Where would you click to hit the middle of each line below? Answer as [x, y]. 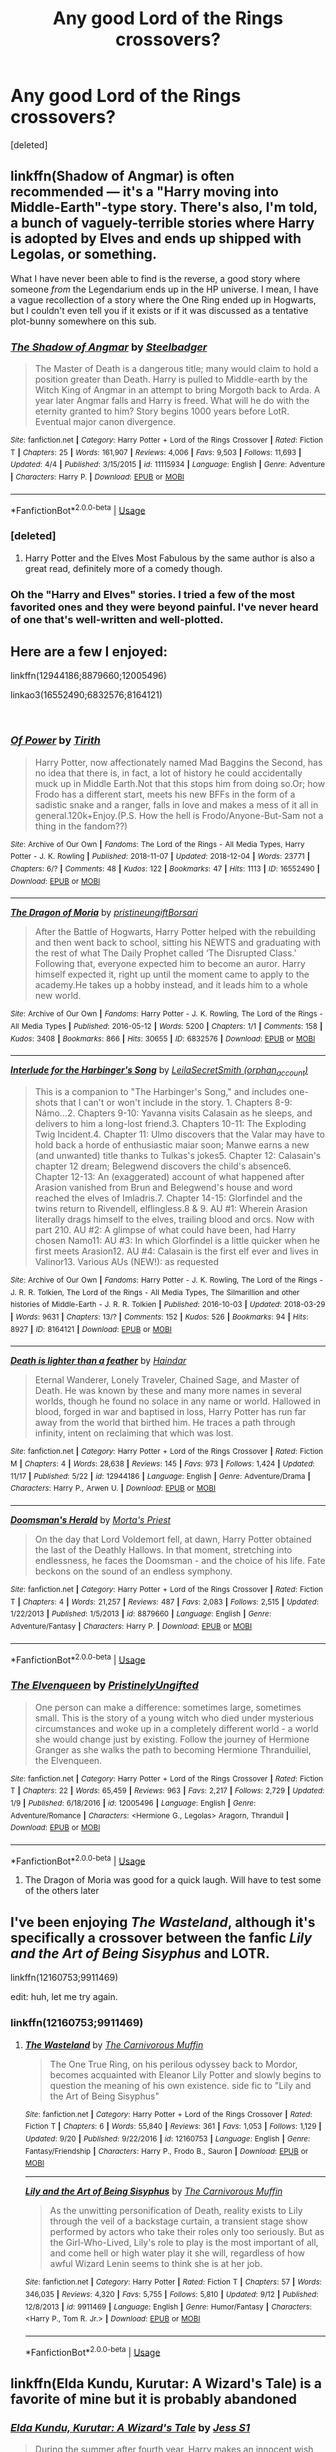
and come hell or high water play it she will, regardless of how [177, 2253]
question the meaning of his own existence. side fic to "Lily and [180, 2085]
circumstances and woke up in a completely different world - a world [176, 1728]
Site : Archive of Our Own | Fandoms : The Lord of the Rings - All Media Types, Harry [157, 844]
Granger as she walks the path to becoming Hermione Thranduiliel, [173, 1749]
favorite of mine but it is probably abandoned [153, 2398]
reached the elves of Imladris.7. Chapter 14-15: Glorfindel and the [168, 1198]
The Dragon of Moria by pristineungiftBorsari [104, 913]
